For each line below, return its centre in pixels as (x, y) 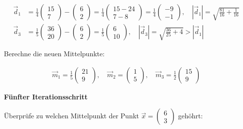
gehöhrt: (191, 116)
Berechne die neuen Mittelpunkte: (54, 54)
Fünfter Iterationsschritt (46, 96)
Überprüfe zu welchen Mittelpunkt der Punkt (72, 116)
